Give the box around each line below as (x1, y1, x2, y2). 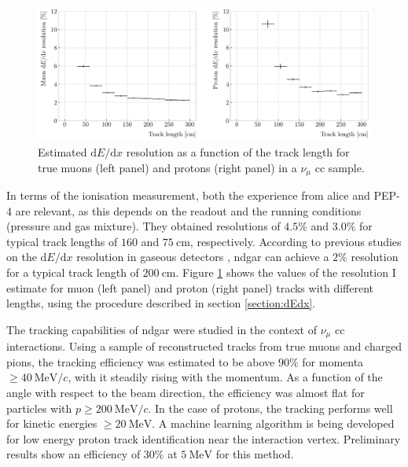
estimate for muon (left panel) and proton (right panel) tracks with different (6, 279, 374, 296)
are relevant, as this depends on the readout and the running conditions (15, 202, 362, 219)
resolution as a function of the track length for (126, 144, 350, 160)
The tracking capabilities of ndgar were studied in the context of (6, 321, 318, 337)
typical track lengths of (6, 233, 118, 249)
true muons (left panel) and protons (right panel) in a (38, 159, 297, 175)
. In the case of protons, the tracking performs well (148, 399, 393, 416)
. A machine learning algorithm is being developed (152, 415, 395, 432)
